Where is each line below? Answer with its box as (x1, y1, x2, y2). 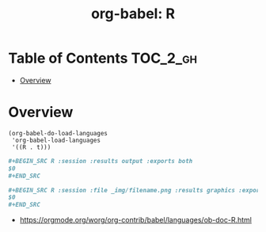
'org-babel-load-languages (11, 136, 101, 144)
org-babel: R (90, 5, 176, 23)
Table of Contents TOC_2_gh (8, 49, 198, 67)
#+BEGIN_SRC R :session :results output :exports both (8, 157, 193, 165)
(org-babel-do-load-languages (8, 129, 108, 137)
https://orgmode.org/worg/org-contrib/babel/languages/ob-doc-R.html (19, 215, 252, 225)
